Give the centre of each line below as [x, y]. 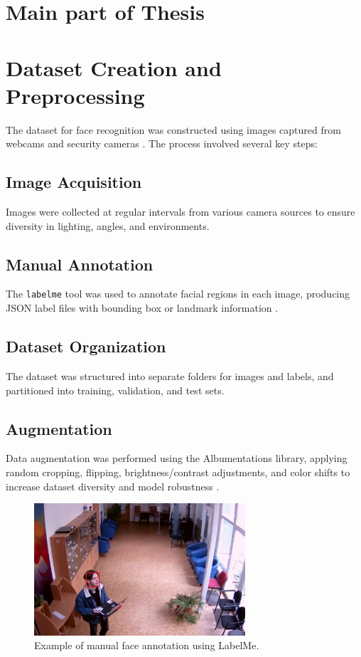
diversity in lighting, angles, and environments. [108, 225]
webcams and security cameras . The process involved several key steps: [162, 143]
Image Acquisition [74, 182]
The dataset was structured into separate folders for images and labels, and [170, 375]
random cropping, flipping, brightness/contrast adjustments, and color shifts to [178, 472]
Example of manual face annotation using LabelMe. [147, 645]
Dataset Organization [86, 346]
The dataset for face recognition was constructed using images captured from [173, 129]
